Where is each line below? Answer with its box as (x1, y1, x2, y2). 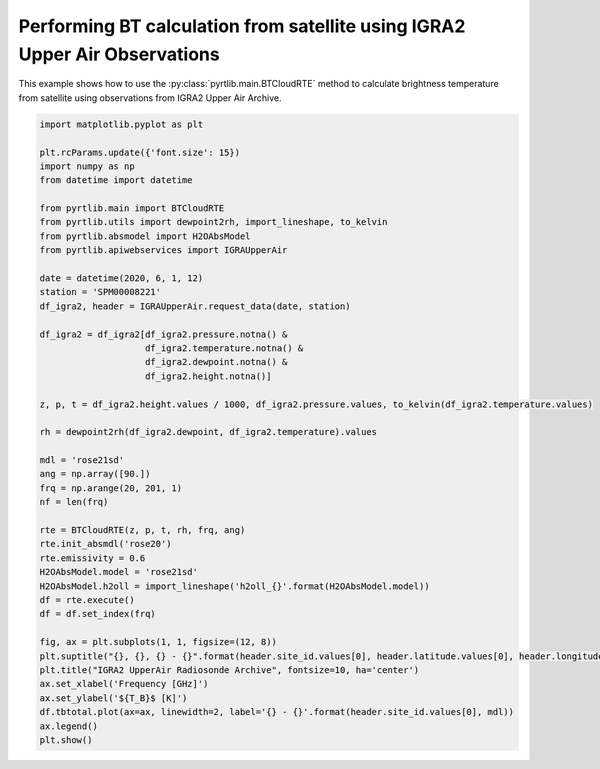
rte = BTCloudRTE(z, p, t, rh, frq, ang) (39, 525, 246, 536)
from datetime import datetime (39, 175, 194, 186)
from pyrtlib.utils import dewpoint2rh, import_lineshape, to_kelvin (39, 216, 388, 228)
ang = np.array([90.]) (39, 468, 151, 480)
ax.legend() (39, 720, 99, 732)
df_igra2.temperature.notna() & (145, 342, 304, 354)
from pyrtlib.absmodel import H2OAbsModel (39, 230, 251, 242)
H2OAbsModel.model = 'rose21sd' (39, 566, 199, 578)
